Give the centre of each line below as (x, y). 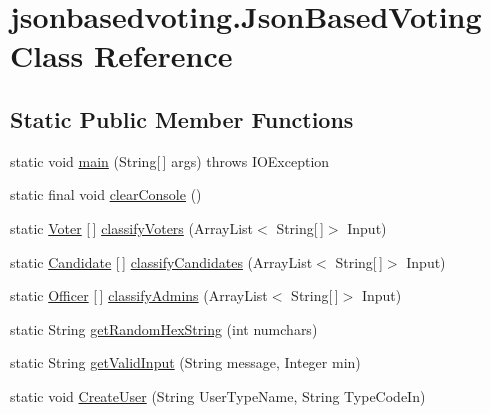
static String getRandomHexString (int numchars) (164, 328)
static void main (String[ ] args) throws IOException (170, 160)
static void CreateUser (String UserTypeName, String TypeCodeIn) (218, 395)
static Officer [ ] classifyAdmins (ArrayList (139, 295)
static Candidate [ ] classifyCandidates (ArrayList (161, 261)
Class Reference (121, 55)
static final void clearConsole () (106, 194)
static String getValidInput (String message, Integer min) (185, 362)
